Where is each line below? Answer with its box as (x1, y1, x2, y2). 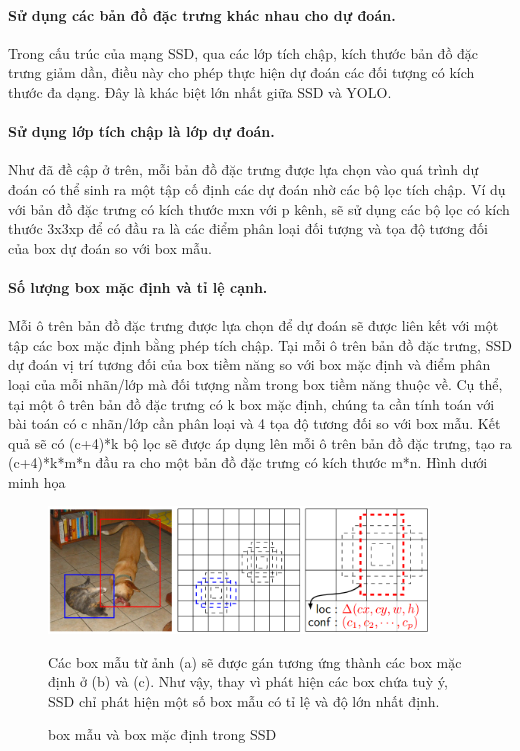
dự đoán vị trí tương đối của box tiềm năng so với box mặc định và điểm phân (8, 354, 491, 375)
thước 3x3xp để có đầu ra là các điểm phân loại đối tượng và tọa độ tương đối (8, 218, 488, 239)
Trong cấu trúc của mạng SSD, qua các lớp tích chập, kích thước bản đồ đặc (8, 42, 479, 63)
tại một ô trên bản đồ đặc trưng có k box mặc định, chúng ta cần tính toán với (8, 393, 495, 414)
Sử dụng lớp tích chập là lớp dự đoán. (8, 121, 275, 142)
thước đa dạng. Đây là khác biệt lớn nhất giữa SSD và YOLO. (8, 81, 392, 102)
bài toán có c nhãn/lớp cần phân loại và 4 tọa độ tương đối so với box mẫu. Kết (8, 413, 501, 434)
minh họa (8, 471, 66, 492)
